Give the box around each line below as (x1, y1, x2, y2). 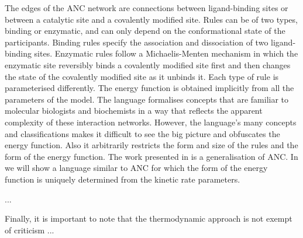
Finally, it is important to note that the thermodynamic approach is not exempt (5, 212, 292, 225)
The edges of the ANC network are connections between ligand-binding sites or (5, 2, 288, 13)
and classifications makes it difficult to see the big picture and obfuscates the (5, 127, 280, 139)
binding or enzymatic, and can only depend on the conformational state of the (5, 24, 285, 37)
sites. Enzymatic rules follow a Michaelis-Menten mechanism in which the (34, 47, 298, 60)
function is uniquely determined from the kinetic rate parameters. (5, 173, 240, 185)
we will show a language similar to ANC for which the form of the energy (5, 162, 268, 174)
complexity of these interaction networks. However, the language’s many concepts (5, 116, 297, 128)
